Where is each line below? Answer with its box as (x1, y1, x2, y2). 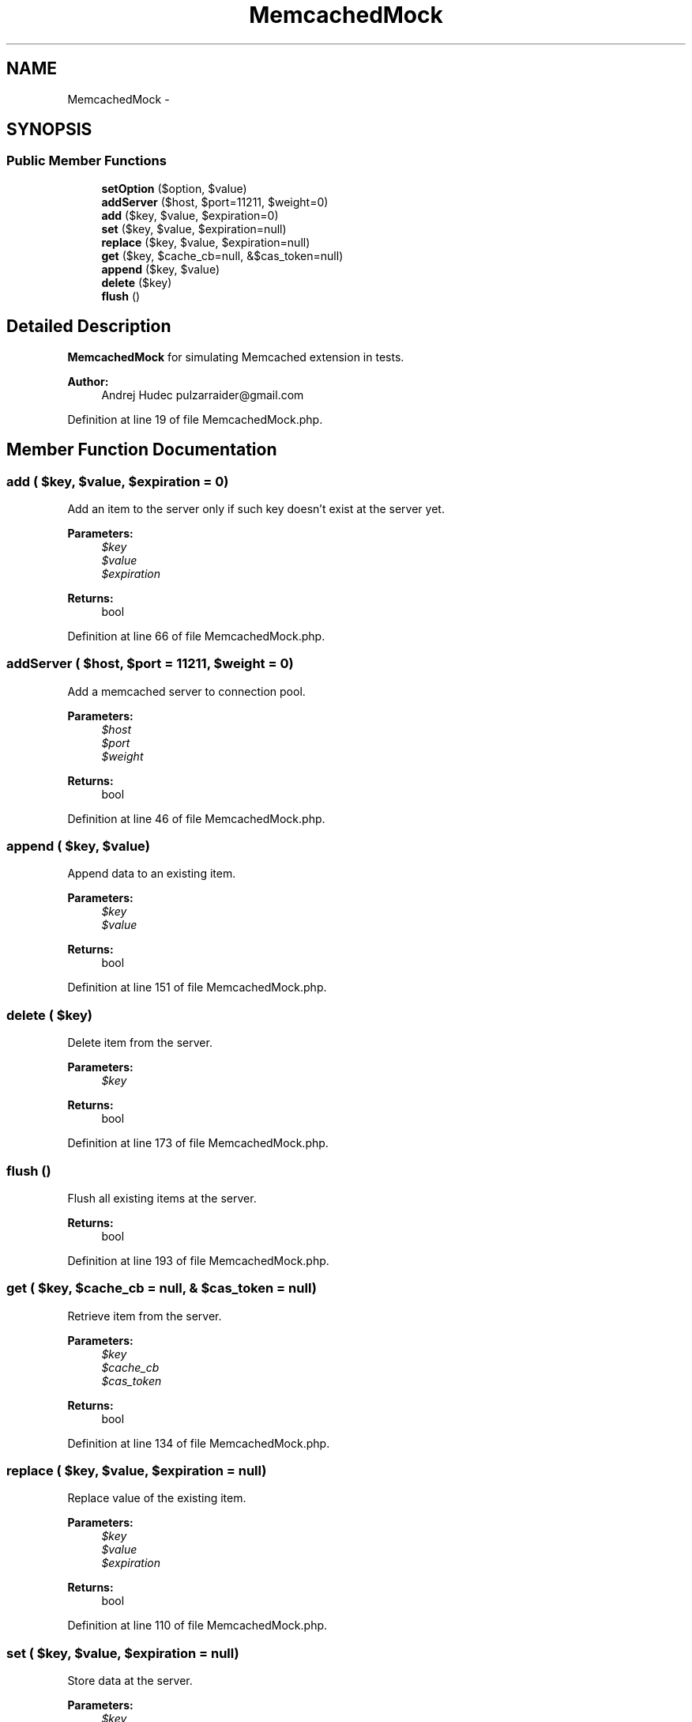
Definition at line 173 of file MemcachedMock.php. (67, 1136, 329, 1150)
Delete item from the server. (67, 1036, 212, 1050)
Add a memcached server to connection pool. (67, 684, 306, 698)
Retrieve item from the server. (67, 1308, 222, 1323)
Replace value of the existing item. (67, 1491, 246, 1505)
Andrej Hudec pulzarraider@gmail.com (101, 387, 304, 402)
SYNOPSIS (6, 119, 92, 140)
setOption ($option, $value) (101, 181, 247, 195)
